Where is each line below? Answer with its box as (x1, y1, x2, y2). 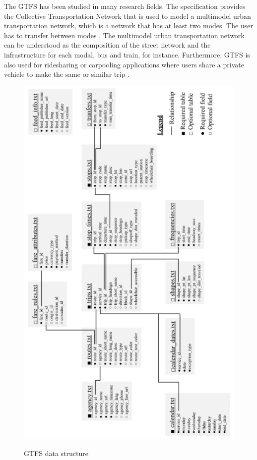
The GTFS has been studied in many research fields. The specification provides (4, 1, 246, 11)
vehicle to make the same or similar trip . (4, 69, 130, 79)
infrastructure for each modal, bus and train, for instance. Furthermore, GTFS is (4, 49, 250, 59)
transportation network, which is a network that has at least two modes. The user (4, 20, 253, 31)
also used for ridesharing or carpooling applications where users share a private (4, 59, 244, 69)
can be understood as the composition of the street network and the (4, 40, 211, 50)
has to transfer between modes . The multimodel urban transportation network (4, 30, 245, 40)
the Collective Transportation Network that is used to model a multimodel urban (4, 10, 251, 21)
